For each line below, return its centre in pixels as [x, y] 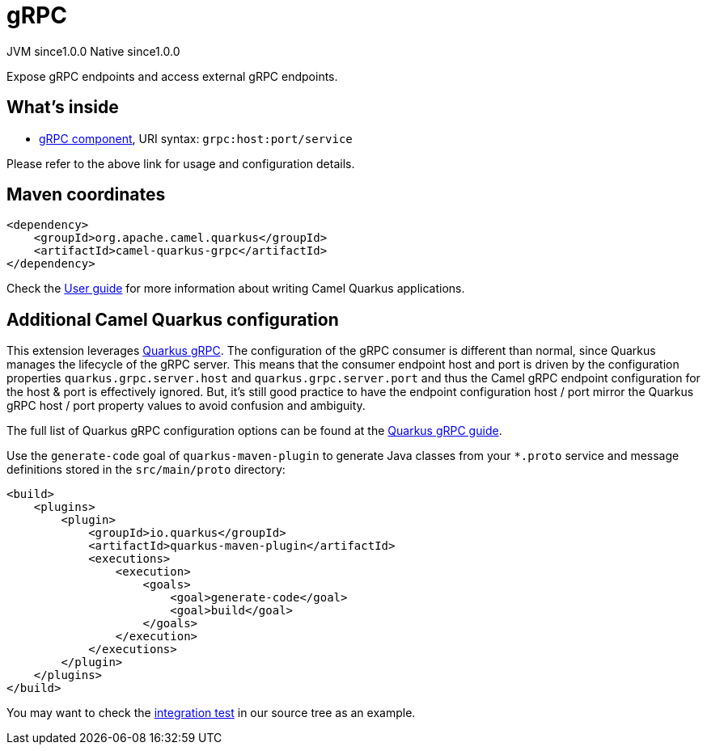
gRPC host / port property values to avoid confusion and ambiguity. [186, 406]
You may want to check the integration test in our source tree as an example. [211, 713]
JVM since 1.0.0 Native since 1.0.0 [93, 51]
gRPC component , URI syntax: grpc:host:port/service [196, 138]
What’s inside [63, 108]
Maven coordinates [86, 195]
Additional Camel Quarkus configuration [173, 319]
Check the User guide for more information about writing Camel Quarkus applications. [236, 289]
